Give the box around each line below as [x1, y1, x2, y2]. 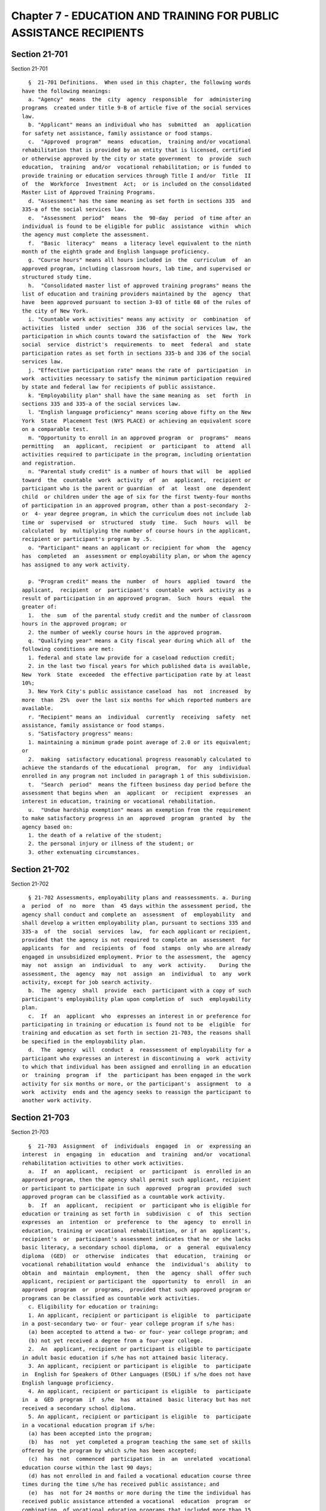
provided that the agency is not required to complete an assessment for [22, 937, 251, 943]
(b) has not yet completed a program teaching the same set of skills [28, 1438, 251, 1446]
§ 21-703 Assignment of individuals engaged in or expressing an [28, 1142, 251, 1150]
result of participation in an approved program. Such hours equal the [22, 595, 251, 602]
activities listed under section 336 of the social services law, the [22, 324, 251, 331]
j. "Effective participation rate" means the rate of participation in [28, 366, 251, 374]
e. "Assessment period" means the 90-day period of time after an [28, 215, 251, 221]
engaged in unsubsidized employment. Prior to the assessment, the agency [22, 953, 251, 960]
